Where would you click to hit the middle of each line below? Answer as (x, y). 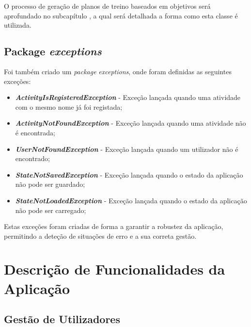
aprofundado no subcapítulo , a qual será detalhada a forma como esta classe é (121, 15)
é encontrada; (35, 132)
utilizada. (18, 25)
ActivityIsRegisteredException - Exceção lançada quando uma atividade (128, 97)
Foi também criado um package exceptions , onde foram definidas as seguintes (118, 71)
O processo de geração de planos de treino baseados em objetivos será (107, 6)
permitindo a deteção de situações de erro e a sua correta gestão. (100, 236)
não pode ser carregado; (51, 210)
